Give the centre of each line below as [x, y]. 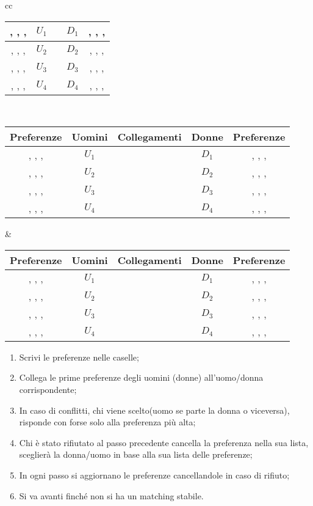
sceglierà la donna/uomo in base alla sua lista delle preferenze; [136, 454]
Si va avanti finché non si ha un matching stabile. [111, 495]
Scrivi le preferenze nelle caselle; [79, 357]
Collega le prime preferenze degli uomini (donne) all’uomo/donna [141, 377]
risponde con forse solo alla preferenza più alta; [107, 422]
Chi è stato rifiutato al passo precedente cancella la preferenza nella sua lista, [164, 442]
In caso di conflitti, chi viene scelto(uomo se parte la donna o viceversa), [154, 410]
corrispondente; [48, 389]
